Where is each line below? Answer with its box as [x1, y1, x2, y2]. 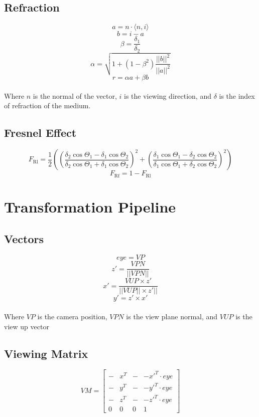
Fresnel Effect [4, 125, 77, 140]
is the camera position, [37, 311, 107, 322]
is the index [219, 90, 255, 101]
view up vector [4, 321, 49, 331]
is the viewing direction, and [123, 90, 211, 101]
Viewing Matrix [4, 345, 88, 361]
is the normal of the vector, [33, 90, 117, 101]
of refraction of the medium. [4, 100, 91, 111]
